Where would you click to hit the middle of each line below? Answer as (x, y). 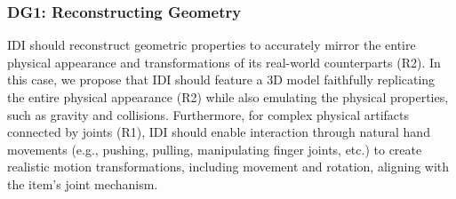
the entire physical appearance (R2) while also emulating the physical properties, (228, 97)
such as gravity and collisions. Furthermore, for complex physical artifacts (208, 114)
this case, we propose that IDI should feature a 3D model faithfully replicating (221, 80)
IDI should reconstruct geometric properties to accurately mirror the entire (212, 45)
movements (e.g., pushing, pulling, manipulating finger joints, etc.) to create (215, 149)
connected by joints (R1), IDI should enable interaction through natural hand (219, 132)
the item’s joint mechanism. (83, 183)
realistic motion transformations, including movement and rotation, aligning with (228, 167)
